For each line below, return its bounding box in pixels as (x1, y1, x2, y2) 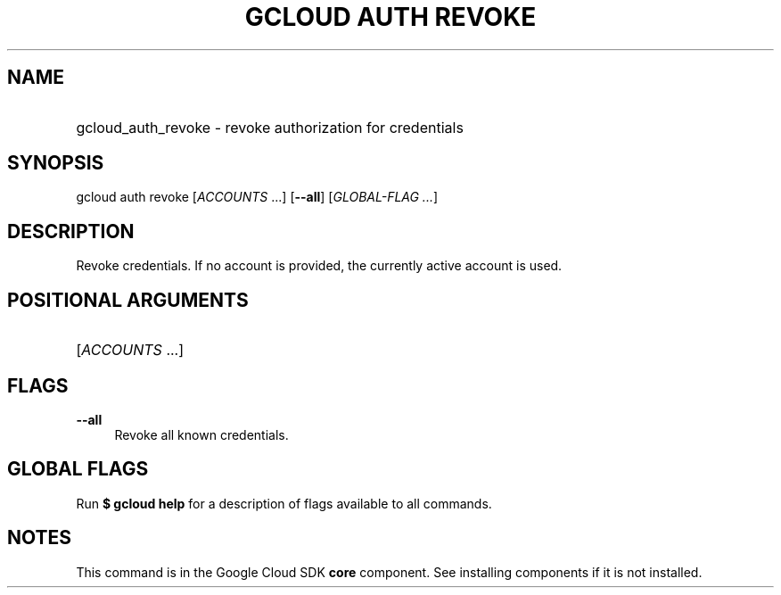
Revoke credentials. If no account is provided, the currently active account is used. (76, 258, 563, 274)
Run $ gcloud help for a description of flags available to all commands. (76, 495, 492, 511)
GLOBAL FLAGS (7, 458, 149, 481)
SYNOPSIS (7, 152, 104, 175)
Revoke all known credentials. (114, 426, 289, 442)
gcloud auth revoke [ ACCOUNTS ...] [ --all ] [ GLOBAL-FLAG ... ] (76, 189, 439, 205)
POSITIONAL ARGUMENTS (7, 288, 249, 311)
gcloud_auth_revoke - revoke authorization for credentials (76, 118, 464, 136)
